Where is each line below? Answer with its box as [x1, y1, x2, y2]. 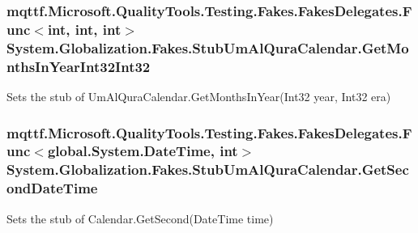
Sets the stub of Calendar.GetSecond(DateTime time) [6, 210, 274, 227]
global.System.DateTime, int [47, 141, 238, 161]
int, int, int [47, 19, 122, 39]
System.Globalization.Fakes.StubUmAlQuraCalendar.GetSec [6, 159, 409, 180]
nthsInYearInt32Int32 [6, 56, 151, 76]
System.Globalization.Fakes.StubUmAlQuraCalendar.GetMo [6, 37, 409, 57]
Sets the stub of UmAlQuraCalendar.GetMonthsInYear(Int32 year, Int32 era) [6, 87, 391, 104]
